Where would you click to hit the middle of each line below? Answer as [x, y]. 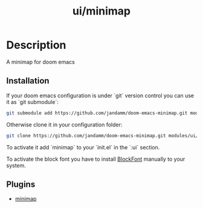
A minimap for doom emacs [41, 62]
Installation [28, 81]
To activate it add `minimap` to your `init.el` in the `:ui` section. [83, 147]
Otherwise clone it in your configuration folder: [64, 125]
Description [36, 45]
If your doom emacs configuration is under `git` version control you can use [100, 96]
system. [16, 165]
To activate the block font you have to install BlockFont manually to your [96, 159]
